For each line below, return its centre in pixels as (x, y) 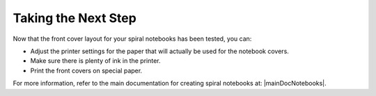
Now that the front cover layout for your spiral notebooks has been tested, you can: (132, 39)
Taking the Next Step (75, 18)
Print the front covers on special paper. (86, 70)
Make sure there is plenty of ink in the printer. (95, 61)
